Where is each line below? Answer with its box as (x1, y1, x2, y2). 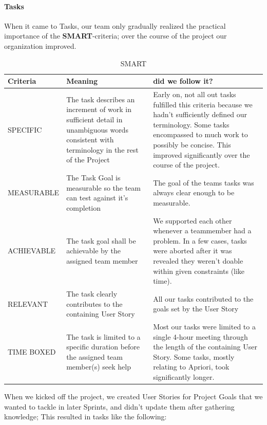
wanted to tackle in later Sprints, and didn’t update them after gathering (4, 401, 235, 412)
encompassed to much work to (153, 129, 248, 140)
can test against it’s (66, 192, 128, 203)
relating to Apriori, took (153, 361, 230, 372)
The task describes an (66, 94, 135, 104)
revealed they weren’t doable (153, 255, 243, 266)
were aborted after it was (153, 245, 232, 256)
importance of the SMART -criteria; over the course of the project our (4, 30, 227, 41)
